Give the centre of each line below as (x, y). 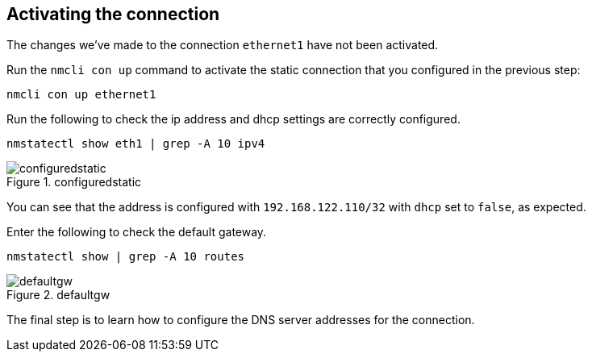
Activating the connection (113, 14)
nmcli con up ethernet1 (81, 95)
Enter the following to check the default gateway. (137, 232)
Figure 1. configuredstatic (74, 182)
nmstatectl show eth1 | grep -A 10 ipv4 (136, 144)
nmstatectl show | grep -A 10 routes (126, 257)
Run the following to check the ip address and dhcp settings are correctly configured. (233, 119)
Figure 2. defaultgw (58, 295)
